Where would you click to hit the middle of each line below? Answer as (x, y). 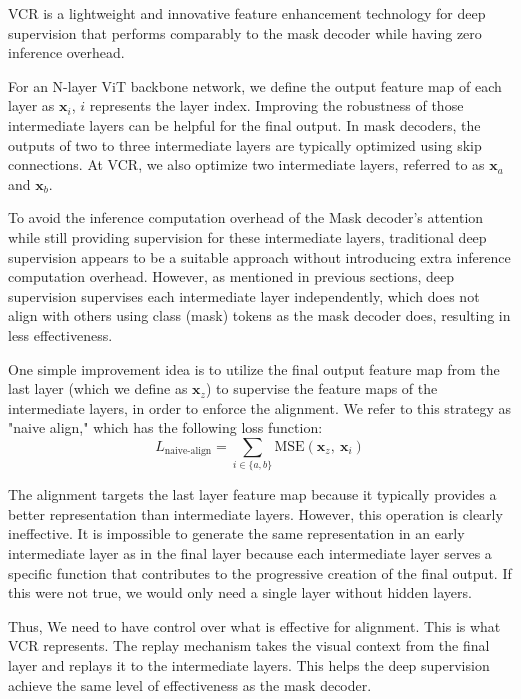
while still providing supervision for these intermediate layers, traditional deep (247, 236)
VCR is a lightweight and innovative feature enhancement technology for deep (247, 13)
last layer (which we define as (98, 388)
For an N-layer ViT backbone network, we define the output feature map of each (255, 85)
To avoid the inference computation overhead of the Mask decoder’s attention (246, 217)
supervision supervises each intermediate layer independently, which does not (244, 295)
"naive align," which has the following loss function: (165, 427)
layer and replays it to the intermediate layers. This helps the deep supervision (249, 664)
